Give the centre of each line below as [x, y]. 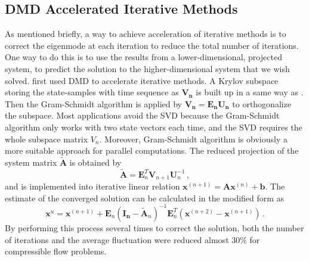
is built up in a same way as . [250, 92]
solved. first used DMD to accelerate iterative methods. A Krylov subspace [142, 80]
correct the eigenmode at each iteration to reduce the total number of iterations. [152, 45]
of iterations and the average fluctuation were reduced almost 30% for [132, 239]
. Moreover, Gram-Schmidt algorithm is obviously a [193, 139]
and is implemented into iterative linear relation [92, 186]
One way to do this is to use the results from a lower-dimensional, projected [143, 57]
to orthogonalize [262, 103]
